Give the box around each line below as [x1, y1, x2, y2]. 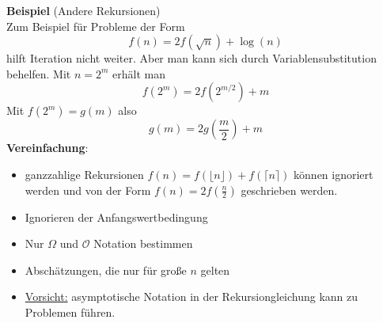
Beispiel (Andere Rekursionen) [6, 2, 161, 18]
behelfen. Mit [6, 65, 71, 82]
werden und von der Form [25, 181, 151, 198]
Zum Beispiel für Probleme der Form [6, 17, 185, 34]
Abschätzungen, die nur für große [25, 261, 187, 278]
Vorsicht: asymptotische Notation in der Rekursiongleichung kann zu [25, 288, 358, 305]
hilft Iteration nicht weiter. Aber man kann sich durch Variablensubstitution [6, 50, 377, 66]
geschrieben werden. [241, 181, 338, 198]
